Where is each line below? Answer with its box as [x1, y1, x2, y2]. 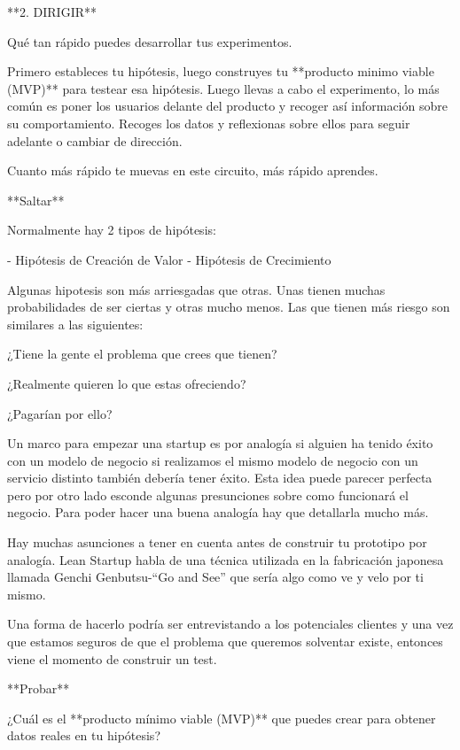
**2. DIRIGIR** [7, 3, 97, 20]
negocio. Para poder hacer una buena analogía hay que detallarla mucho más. [7, 503, 429, 522]
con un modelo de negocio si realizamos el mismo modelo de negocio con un [7, 451, 418, 469]
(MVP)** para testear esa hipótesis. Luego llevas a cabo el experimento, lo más [7, 79, 440, 97]
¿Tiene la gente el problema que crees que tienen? [7, 344, 277, 363]
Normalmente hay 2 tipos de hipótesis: [7, 220, 216, 239]
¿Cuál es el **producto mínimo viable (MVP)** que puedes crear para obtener [7, 708, 436, 727]
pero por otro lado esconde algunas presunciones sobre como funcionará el [7, 485, 409, 504]
